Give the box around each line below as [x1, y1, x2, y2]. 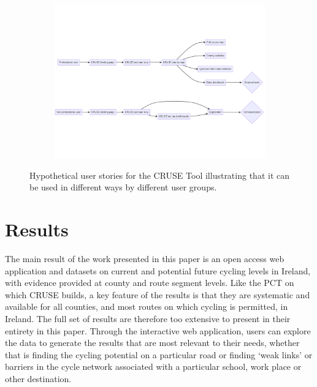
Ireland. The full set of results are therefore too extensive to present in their [5, 312, 291, 325]
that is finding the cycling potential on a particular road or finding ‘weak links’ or [5, 348, 313, 361]
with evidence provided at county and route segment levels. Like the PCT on [5, 276, 294, 289]
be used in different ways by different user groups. [29, 181, 217, 193]
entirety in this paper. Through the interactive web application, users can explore [5, 324, 311, 337]
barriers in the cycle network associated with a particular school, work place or [5, 360, 302, 373]
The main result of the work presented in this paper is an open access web [5, 252, 285, 265]
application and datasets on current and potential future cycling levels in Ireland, [5, 264, 311, 277]
